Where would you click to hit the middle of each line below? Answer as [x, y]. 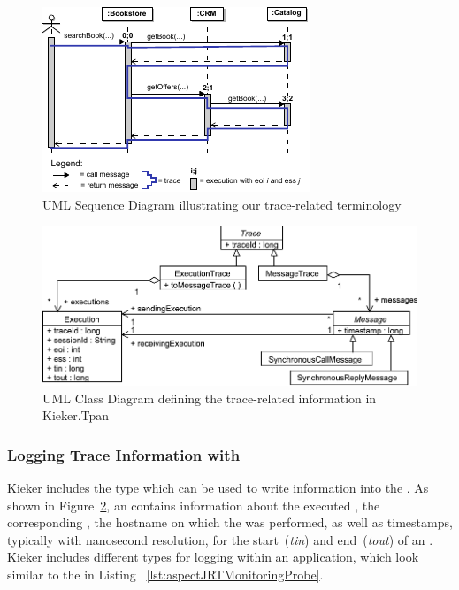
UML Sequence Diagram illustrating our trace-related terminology [222, 204]
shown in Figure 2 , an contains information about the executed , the [194, 505]
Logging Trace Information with [124, 454]
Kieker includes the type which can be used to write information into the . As [218, 487]
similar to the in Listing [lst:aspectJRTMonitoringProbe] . [165, 574]
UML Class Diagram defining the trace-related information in [210, 398]
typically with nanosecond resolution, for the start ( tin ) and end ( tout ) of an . [220, 539]
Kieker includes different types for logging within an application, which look [213, 557]
